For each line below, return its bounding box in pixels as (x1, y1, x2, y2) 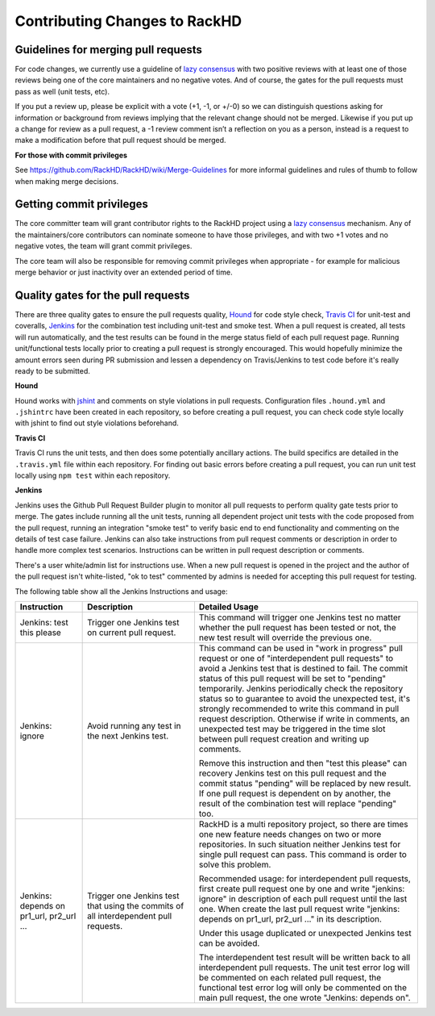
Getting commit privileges (14, 198, 148, 211)
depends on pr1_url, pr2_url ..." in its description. (198, 913, 383, 924)
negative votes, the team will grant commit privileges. (14, 241, 193, 251)
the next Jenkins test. (87, 730, 169, 742)
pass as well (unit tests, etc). (14, 86, 110, 96)
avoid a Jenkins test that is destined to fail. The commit (198, 663, 408, 674)
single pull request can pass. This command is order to (198, 848, 407, 859)
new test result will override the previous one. (198, 632, 372, 643)
